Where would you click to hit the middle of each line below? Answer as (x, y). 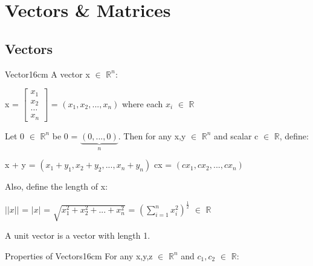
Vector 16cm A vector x (47, 74)
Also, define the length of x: (56, 186)
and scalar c (236, 135)
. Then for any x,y (152, 135)
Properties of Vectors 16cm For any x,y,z (79, 255)
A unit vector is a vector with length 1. (78, 235)
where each (143, 103)
